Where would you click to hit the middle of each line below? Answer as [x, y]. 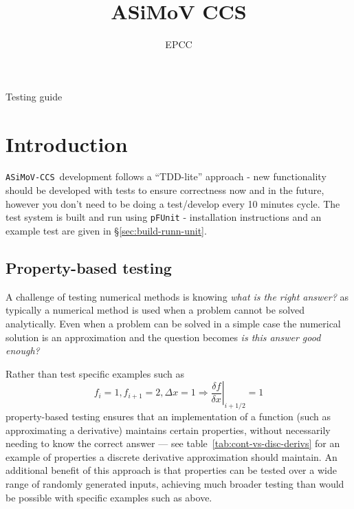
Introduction [67, 143]
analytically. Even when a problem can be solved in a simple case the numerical [173, 323]
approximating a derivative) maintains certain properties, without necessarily [168, 430]
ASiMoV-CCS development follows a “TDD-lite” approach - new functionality [166, 176]
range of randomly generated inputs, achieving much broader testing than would [175, 484]
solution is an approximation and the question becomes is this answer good [163, 337]
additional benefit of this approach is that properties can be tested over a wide [171, 470]
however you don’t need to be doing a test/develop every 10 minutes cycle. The [173, 203]
